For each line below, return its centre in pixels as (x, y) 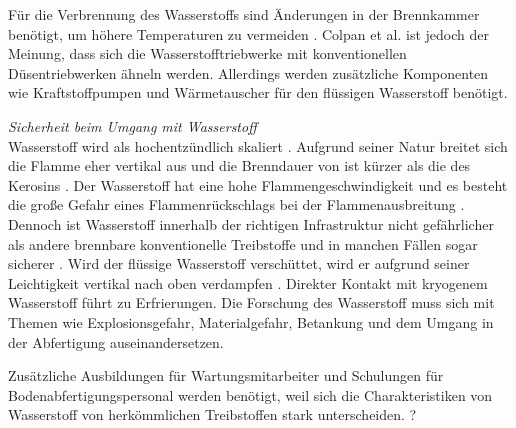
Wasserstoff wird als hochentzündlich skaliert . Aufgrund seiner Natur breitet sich (258, 145)
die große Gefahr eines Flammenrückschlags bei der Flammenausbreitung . (236, 204)
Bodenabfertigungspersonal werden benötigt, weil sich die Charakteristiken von (250, 394)
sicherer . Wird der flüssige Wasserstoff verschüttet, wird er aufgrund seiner (239, 263)
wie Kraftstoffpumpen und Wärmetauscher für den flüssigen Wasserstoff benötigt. (258, 92)
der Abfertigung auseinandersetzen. (116, 341)
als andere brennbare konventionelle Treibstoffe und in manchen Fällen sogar (243, 243)
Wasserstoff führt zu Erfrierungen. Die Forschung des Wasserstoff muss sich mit (251, 302)
